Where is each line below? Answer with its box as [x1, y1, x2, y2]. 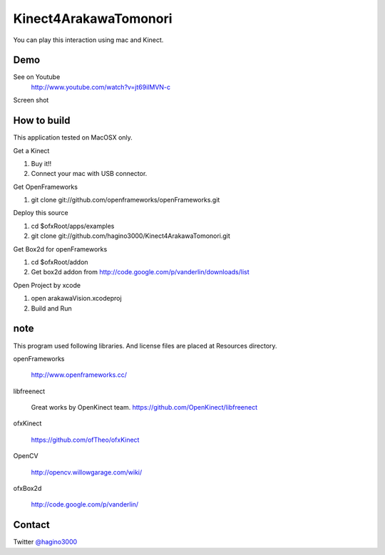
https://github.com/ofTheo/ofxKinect [31, 435, 140, 444]
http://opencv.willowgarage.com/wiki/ [31, 467, 143, 477]
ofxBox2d [13, 484, 42, 493]
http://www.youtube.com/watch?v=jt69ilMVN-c [31, 83, 171, 91]
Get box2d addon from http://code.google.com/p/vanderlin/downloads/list [31, 268, 250, 276]
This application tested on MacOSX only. [13, 133, 133, 142]
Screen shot [13, 96, 49, 105]
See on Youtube [13, 73, 61, 81]
